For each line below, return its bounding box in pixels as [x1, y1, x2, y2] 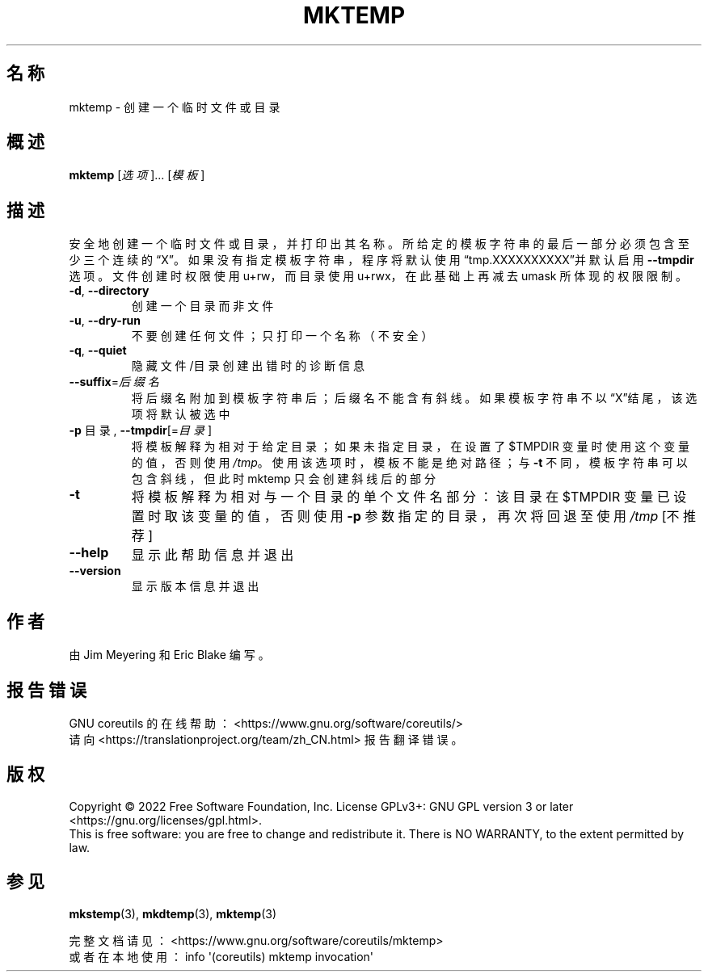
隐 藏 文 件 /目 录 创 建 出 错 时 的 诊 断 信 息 [131, 359, 365, 373]
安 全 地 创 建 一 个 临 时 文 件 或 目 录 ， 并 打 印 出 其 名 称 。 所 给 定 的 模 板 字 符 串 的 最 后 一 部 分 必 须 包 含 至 [69, 237, 689, 251]
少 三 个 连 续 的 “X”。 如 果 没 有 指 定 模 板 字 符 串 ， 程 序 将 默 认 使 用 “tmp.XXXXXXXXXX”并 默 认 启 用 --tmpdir [69, 253, 694, 267]
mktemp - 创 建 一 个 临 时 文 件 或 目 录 [69, 99, 280, 114]
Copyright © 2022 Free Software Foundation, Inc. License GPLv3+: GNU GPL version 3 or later [69, 799, 574, 813]
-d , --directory [69, 283, 150, 298]
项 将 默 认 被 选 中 [131, 407, 230, 422]
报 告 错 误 [6, 679, 86, 700]
